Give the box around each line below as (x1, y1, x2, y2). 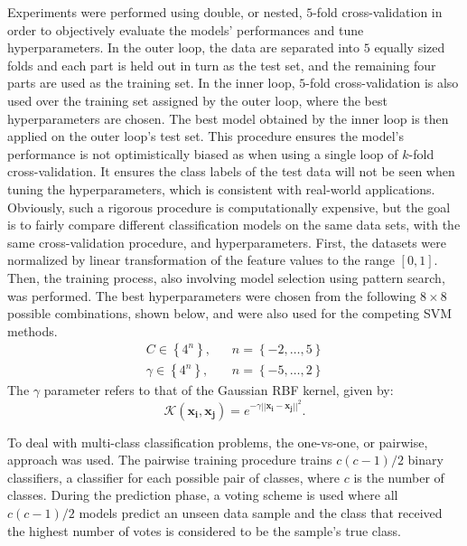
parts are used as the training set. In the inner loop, (7, 73, 295, 92)
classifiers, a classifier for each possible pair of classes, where (7, 467, 341, 486)
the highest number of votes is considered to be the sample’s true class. (7, 521, 401, 540)
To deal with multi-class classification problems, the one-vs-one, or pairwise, (7, 432, 428, 451)
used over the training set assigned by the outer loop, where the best (7, 90, 388, 109)
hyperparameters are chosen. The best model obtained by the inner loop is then (7, 108, 449, 127)
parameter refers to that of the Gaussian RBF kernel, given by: (43, 381, 394, 400)
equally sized (374, 38, 445, 57)
